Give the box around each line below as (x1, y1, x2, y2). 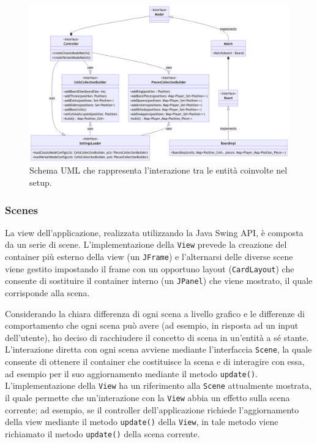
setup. (29, 176, 52, 189)
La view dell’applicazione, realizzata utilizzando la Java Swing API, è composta (5, 226, 304, 239)
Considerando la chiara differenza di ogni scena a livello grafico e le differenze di (5, 307, 305, 320)
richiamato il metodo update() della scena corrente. (5, 427, 200, 440)
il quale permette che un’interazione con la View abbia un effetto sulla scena (5, 391, 290, 404)
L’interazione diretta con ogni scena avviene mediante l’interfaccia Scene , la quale (5, 343, 312, 356)
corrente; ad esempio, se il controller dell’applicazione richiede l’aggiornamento (5, 403, 299, 416)
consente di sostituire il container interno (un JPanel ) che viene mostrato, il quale (5, 274, 313, 287)
